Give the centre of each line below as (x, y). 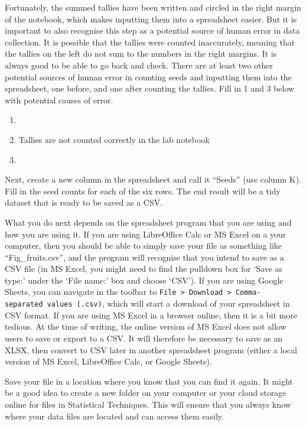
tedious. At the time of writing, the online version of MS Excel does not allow (146, 326)
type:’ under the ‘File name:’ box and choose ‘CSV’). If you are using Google (144, 280)
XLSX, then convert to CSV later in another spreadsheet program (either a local (151, 349)
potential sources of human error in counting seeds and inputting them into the (148, 77)
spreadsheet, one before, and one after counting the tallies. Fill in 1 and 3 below (150, 88)
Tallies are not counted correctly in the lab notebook (114, 139)
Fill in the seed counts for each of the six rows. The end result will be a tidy (143, 191)
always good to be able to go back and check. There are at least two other (139, 65)
